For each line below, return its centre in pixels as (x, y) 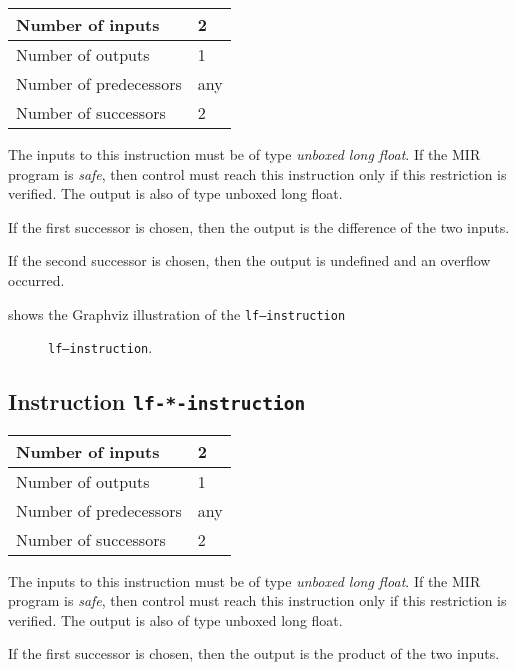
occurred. (36, 279)
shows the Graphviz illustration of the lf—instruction (177, 313)
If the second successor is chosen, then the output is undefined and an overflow (249, 260)
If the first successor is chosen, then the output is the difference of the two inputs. (259, 226)
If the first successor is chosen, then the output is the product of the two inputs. (254, 653)
